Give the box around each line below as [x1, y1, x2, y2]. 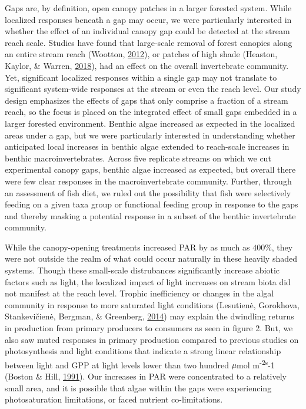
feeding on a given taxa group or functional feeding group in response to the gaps [5, 198, 298, 210]
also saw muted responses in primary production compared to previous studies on [5, 333, 299, 345]
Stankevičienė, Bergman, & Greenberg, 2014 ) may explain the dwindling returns [5, 310, 294, 322]
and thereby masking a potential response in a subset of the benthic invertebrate [5, 209, 296, 222]
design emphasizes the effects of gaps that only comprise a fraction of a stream [5, 94, 288, 106]
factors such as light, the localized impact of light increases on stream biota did [5, 275, 291, 288]
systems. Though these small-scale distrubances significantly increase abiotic [5, 264, 280, 276]
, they [271, 240, 293, 253]
